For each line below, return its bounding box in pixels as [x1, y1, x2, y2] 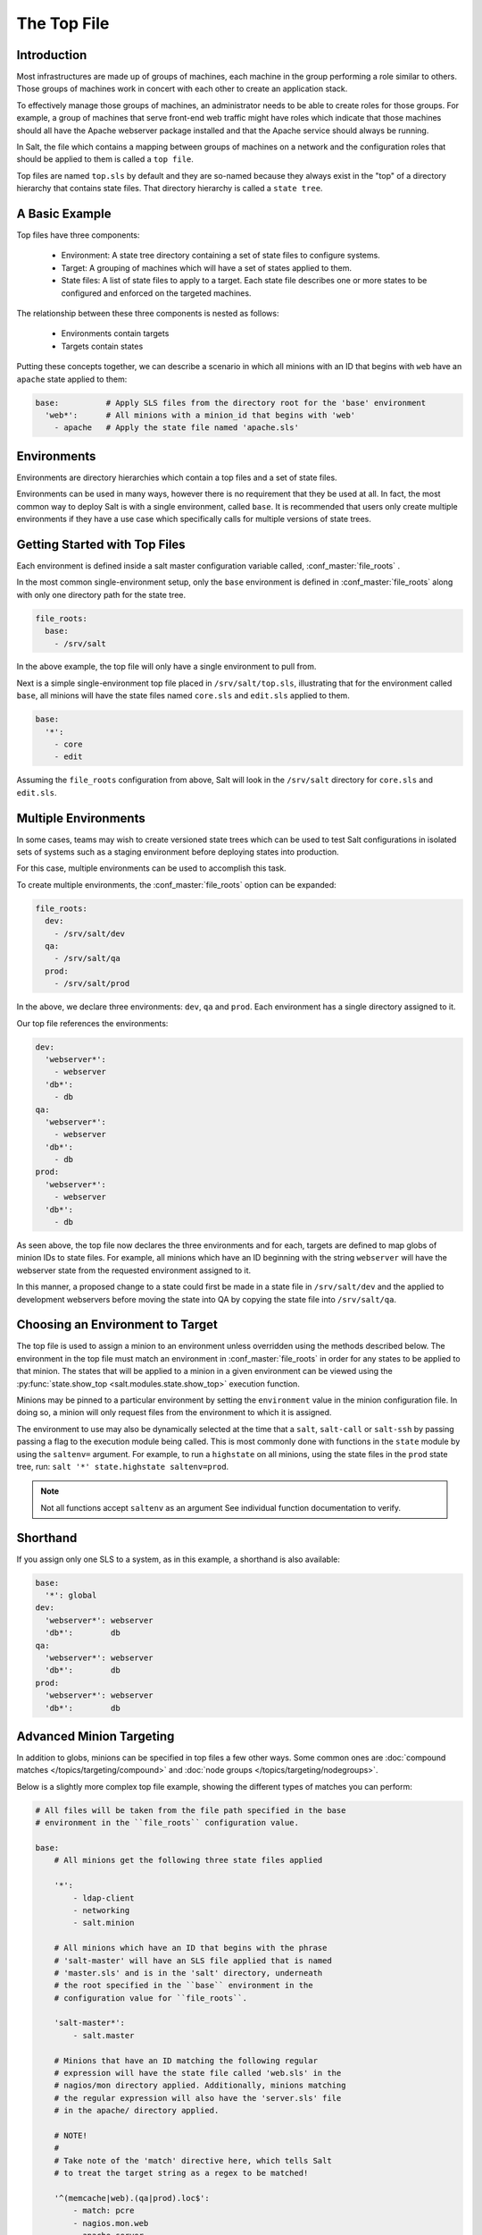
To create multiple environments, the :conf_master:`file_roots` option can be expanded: [16, 879, 337, 890]
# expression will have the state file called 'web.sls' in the [54, 2068, 342, 2079]
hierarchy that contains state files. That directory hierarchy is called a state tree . [16, 183, 323, 194]
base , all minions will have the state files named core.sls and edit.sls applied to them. [16, 690, 350, 701]
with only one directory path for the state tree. [16, 589, 187, 600]
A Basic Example [16, 207, 112, 221]
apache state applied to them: [16, 374, 128, 384]
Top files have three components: [16, 230, 140, 240]
